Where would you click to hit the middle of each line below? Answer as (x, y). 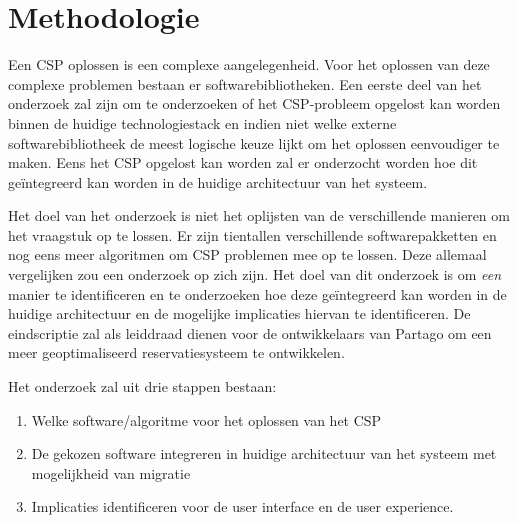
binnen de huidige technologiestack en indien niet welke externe (202, 122)
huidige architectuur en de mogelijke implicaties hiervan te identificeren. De (239, 313)
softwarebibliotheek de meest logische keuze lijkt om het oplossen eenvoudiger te (254, 142)
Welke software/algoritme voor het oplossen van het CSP (206, 419)
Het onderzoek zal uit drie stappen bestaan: (142, 386)
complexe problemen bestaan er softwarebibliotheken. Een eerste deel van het (245, 83)
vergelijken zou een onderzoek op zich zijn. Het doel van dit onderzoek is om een (255, 274)
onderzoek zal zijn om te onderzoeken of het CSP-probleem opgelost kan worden (254, 103)
